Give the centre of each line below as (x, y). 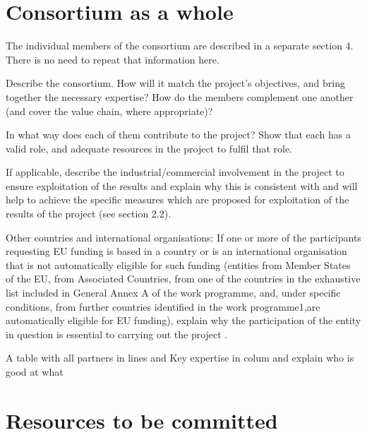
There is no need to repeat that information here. (113, 59)
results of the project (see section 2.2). (89, 214)
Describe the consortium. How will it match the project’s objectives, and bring (175, 83)
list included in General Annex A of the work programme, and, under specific (173, 293)
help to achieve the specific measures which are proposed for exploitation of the (178, 199)
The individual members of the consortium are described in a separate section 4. (180, 46)
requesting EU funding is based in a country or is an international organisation (176, 251)
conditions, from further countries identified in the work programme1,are (163, 306)
